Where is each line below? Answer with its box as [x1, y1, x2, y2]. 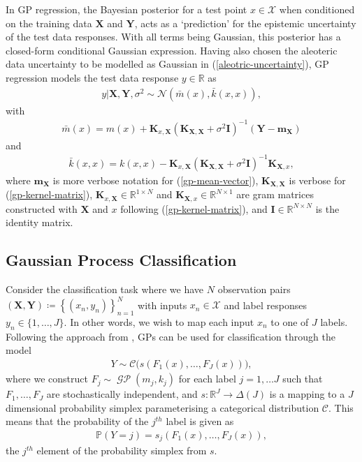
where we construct [6, 371, 88, 386]
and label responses [224, 297, 307, 312]
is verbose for [289, 172, 346, 187]
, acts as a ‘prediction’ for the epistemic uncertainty [134, 15, 356, 30]
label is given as [166, 414, 234, 429]
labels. [320, 315, 348, 329]
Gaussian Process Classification [6, 249, 237, 271]
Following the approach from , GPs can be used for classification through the [6, 329, 335, 343]
